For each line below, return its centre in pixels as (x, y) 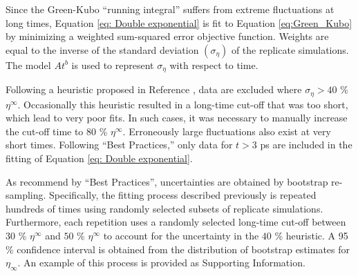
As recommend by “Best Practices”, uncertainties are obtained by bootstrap (167, 181)
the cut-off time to (45, 131)
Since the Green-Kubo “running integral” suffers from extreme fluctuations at (170, 9)
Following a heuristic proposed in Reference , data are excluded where (154, 89)
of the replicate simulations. (290, 49)
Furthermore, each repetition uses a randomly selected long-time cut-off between (176, 222)
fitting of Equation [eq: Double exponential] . (99, 158)
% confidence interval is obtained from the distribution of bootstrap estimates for (178, 249)
